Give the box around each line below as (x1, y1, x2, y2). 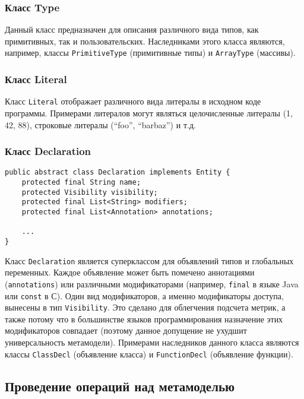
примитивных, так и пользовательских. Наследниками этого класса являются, (5, 34, 285, 47)
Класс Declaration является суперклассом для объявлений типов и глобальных (5, 254, 294, 267)
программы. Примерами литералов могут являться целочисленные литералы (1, (5, 106, 293, 119)
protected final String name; (21, 178, 141, 186)
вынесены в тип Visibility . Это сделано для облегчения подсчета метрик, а (5, 301, 286, 313)
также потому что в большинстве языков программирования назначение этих (5, 312, 283, 325)
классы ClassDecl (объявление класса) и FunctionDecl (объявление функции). (5, 347, 293, 360)
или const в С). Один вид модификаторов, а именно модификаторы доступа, (5, 289, 284, 302)
